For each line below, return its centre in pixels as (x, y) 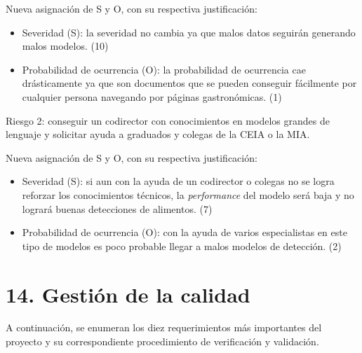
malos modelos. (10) (65, 46)
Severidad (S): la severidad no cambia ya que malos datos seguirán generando (189, 32)
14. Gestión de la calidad (128, 294)
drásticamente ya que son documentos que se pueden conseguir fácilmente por (189, 83)
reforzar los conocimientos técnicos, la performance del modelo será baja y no (188, 194)
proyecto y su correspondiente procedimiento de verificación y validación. (162, 341)
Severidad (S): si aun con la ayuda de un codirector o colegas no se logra (178, 181)
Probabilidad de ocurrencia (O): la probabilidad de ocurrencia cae (164, 69)
